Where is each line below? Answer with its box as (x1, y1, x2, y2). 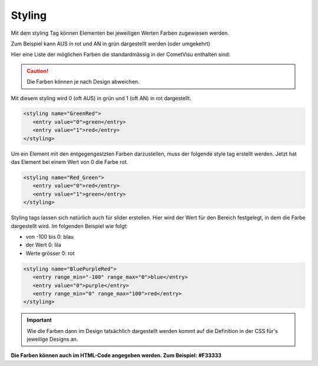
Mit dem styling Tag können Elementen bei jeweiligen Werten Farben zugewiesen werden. (11, 29, 230, 37)
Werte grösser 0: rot (25, 249, 75, 256)
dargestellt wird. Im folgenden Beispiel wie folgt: (11, 222, 128, 229)
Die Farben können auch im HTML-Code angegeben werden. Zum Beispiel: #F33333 (11, 352, 222, 359)
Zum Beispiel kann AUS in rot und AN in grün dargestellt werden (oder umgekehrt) (11, 40, 210, 47)
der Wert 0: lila (25, 242, 62, 249)
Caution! (26, 67, 49, 74)
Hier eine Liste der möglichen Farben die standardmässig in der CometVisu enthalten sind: (11, 51, 231, 58)
